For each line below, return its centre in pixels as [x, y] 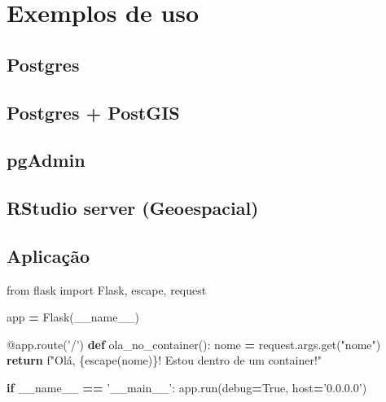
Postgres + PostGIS [93, 112]
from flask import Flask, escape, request [107, 289]
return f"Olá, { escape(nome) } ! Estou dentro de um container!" [164, 360]
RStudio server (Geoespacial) [133, 208]
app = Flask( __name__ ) [73, 317]
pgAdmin [46, 160]
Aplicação [48, 255]
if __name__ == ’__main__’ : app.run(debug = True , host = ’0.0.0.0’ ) [187, 388]
